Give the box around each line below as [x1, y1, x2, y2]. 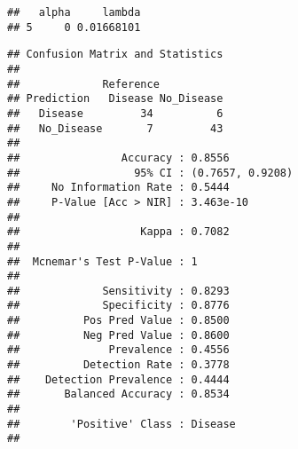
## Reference [7, 77, 160, 91]
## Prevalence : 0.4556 [7, 343, 230, 357]
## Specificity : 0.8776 [7, 299, 230, 312]
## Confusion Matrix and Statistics [7, 48, 223, 61]
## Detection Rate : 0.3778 [7, 358, 230, 372]
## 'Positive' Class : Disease [7, 417, 236, 430]
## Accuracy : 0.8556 [7, 151, 230, 164]
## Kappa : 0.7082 [7, 225, 230, 239]
